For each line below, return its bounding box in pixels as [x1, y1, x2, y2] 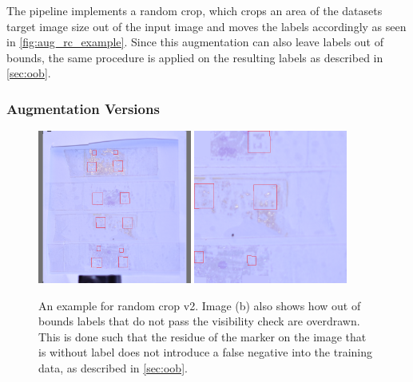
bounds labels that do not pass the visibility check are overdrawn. [38, 313, 360, 329]
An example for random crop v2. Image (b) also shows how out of [38, 297, 361, 313]
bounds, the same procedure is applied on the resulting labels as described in [6, 49, 383, 65]
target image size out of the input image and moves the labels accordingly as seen [6, 18, 407, 34]
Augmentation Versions [6, 98, 160, 118]
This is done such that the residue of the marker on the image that [38, 328, 367, 345]
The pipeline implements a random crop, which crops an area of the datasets [6, 2, 383, 18]
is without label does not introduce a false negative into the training [38, 344, 372, 360]
